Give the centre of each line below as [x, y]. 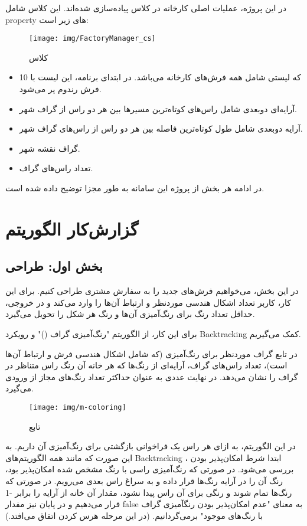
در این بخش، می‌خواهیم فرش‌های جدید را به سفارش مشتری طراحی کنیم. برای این [152, 291]
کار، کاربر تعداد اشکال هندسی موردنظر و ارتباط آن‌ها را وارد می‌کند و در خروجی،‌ [148, 302]
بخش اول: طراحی [54, 266]
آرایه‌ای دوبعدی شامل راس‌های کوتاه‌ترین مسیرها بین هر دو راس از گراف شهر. [158, 108]
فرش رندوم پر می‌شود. [60, 89]
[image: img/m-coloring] [78, 407]
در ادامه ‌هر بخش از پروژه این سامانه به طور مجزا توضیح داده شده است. [135, 188]
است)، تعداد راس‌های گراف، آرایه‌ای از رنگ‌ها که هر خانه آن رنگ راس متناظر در [146, 365]
